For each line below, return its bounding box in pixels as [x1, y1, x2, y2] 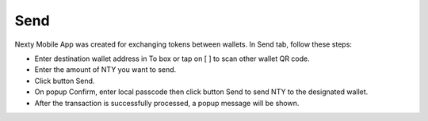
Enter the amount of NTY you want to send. [34, 65, 177, 74]
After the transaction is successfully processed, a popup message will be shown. [34, 98, 300, 108]
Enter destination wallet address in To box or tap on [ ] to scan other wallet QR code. [34, 54, 311, 63]
